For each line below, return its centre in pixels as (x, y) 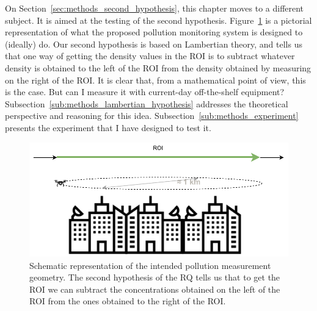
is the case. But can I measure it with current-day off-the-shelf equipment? (145, 92)
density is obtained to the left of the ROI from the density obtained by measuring (158, 67)
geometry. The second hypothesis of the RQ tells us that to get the (155, 277)
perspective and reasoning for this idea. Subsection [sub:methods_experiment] (152, 116)
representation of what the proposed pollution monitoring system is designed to (154, 32)
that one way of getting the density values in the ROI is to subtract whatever (150, 56)
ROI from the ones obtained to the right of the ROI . (128, 301)
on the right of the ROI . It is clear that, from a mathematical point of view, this (155, 80)
